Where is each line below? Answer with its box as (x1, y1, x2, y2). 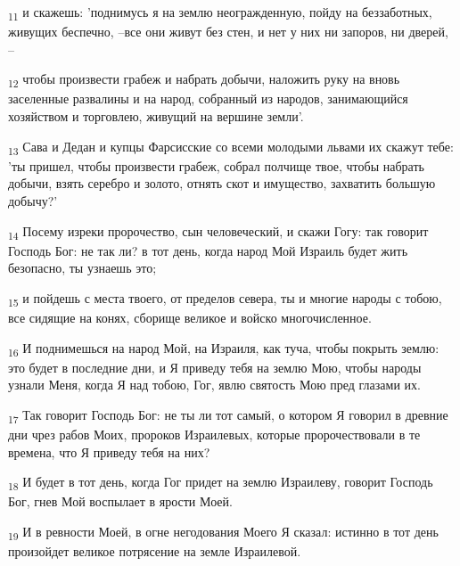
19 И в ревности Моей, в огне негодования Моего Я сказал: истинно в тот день (8, 521, 439, 543)
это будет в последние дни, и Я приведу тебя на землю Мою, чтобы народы (8, 357, 422, 376)
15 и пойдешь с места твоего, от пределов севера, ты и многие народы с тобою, (8, 288, 442, 309)
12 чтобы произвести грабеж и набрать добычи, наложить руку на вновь (8, 70, 400, 91)
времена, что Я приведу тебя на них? (8, 442, 210, 461)
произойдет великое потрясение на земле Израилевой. (8, 542, 301, 561)
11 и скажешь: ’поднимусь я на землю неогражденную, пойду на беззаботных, (8, 3, 432, 23)
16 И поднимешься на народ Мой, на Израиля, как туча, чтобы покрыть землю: (8, 338, 439, 359)
